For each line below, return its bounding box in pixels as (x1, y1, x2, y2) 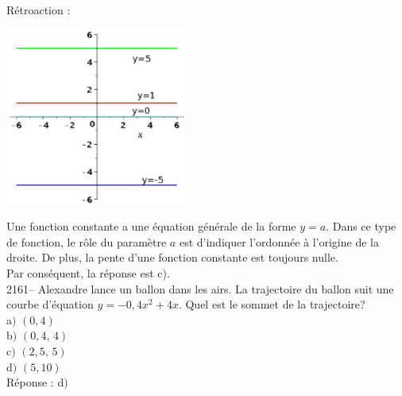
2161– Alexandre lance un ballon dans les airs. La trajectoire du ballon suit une (6, 280, 394, 297)
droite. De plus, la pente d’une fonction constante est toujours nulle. (6, 249, 338, 266)
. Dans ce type (326, 218, 396, 235)
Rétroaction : (6, 2, 71, 17)
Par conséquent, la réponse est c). (6, 265, 170, 281)
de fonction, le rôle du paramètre (6, 233, 167, 250)
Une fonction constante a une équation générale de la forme (6, 218, 296, 235)
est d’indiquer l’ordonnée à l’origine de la (179, 233, 379, 250)
